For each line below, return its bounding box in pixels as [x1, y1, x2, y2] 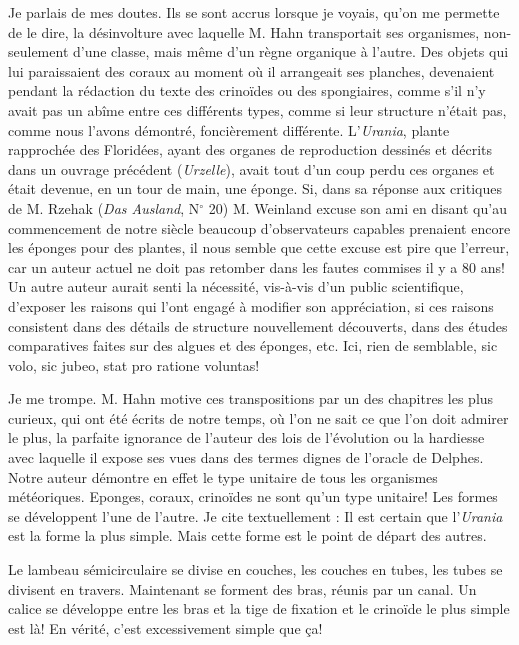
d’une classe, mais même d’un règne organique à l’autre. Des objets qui [73, 41, 509, 62]
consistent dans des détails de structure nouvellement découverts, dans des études [8, 315, 508, 336]
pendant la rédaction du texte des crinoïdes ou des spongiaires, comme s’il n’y [8, 80, 486, 101]
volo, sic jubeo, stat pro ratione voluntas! [8, 354, 260, 375]
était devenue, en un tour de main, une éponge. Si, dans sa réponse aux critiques [8, 178, 502, 199]
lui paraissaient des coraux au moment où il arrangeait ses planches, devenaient [8, 60, 495, 81]
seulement [8, 41, 69, 62]
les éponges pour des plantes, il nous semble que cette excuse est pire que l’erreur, [8, 237, 510, 258]
